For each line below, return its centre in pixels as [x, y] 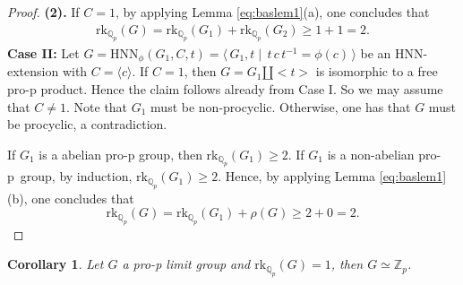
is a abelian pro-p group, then [120, 154]
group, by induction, [76, 176]
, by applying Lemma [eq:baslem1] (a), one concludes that [272, 12]
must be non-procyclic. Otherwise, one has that [281, 106]
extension [33, 71]
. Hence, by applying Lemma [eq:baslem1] [332, 176]
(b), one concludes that [71, 198]
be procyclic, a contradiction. [87, 124]
